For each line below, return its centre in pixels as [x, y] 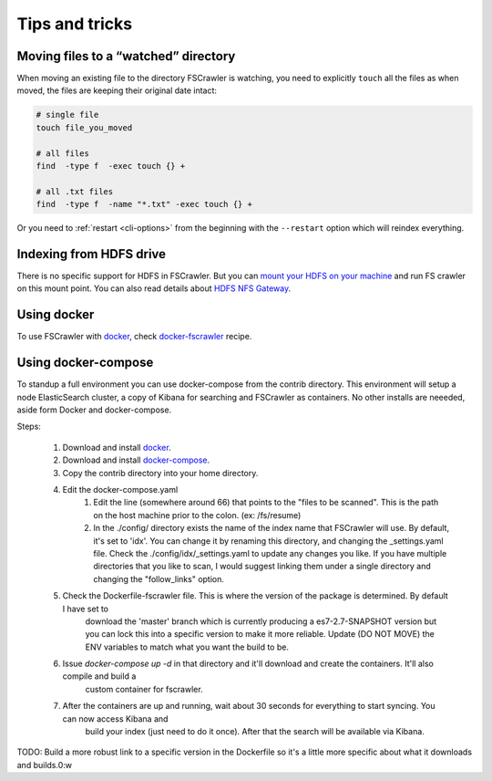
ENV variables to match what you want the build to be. [187, 647]
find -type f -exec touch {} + [111, 166]
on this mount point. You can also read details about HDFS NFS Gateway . [154, 288]
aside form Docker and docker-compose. [94, 410]
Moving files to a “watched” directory [126, 56]
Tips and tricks [74, 24]
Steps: [29, 427]
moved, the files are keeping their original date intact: [117, 90]
